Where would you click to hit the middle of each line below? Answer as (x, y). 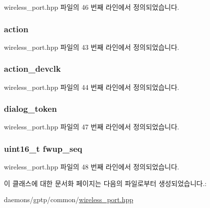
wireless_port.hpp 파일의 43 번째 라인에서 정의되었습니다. (92, 47)
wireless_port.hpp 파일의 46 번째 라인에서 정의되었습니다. (92, 7)
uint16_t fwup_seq (43, 148)
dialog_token (31, 109)
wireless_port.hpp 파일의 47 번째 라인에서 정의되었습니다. (92, 127)
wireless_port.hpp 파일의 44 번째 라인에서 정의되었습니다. (92, 87)
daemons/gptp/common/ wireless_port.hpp (69, 199)
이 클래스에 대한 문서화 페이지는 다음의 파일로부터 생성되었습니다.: (105, 183)
